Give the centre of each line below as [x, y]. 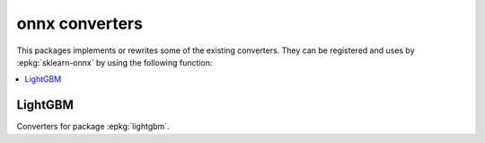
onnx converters [80, 23]
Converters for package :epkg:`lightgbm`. [93, 127]
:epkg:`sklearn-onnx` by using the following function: [115, 62]
